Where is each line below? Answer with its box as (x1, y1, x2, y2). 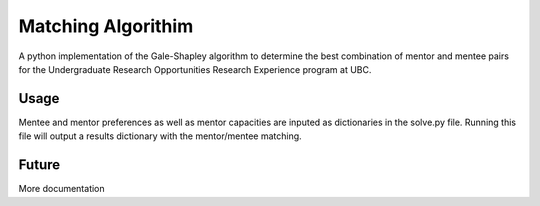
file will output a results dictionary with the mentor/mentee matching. (18, 130, 302, 142)
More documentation (18, 183, 105, 195)
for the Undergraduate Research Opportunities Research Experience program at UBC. (18, 63, 372, 75)
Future (18, 156, 61, 174)
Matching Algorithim (18, 15, 194, 37)
